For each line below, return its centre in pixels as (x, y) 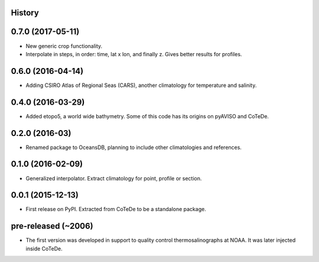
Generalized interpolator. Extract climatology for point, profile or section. (114, 178)
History (25, 13)
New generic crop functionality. (64, 46)
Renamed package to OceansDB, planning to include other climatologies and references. (134, 147)
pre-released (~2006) (52, 226)
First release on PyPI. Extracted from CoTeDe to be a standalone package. (116, 209)
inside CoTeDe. (44, 248)
